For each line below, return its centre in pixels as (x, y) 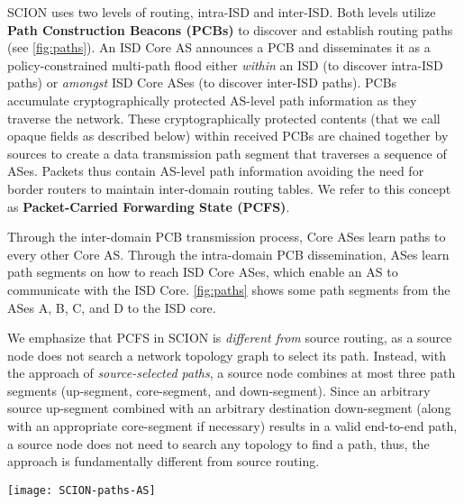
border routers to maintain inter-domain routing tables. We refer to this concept (229, 188)
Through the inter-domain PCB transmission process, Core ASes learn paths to (227, 237)
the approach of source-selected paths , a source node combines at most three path (232, 373)
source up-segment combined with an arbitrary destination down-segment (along (229, 408)
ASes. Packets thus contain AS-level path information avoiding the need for (216, 171)
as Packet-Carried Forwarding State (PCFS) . (149, 206)
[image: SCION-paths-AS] (82, 490)
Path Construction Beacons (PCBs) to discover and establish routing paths (230, 29)
